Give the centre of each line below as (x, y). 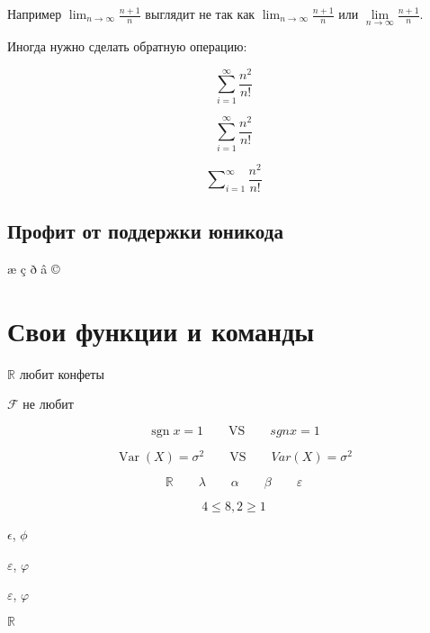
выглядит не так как (200, 14)
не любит (48, 404)
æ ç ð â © (34, 269)
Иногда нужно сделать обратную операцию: (127, 46)
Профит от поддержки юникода (145, 231)
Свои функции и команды (161, 330)
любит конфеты (62, 373)
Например (35, 14)
